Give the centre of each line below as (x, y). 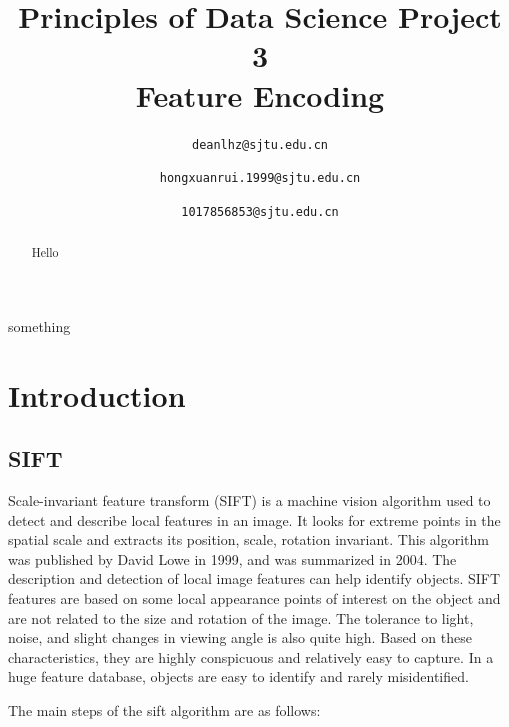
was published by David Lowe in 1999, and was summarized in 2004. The (232, 558)
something (39, 325)
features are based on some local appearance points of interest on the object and (254, 598)
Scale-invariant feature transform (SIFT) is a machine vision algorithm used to (249, 500)
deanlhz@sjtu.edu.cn (260, 144)
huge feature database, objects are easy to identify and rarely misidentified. (238, 676)
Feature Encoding (260, 94)
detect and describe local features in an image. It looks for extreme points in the (254, 519)
